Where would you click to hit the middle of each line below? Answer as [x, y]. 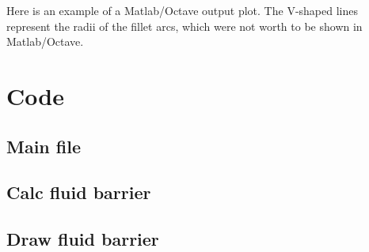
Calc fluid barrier [79, 192]
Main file [44, 146]
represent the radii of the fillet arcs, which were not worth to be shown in [184, 26]
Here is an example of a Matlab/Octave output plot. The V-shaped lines [182, 10]
